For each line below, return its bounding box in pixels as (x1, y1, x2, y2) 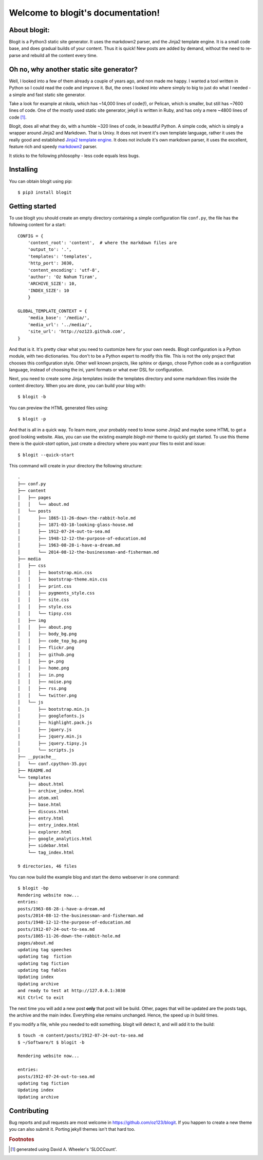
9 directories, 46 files (18, 863, 77, 869)
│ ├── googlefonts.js (18, 713, 85, 719)
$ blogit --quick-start (18, 452, 75, 458)
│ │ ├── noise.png (18, 679, 72, 685)
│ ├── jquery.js (18, 727, 72, 732)
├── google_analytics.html (27, 836, 93, 841)
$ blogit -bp (18, 885, 49, 891)
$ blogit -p (18, 416, 46, 422)
